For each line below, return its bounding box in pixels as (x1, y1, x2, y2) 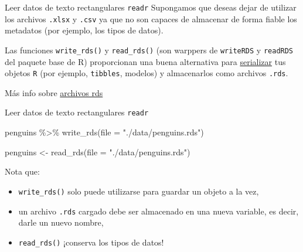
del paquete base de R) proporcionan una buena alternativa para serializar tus (5, 55, 286, 67)
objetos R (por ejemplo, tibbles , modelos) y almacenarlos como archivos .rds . (5, 67, 288, 79)
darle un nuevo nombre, (18, 216, 104, 229)
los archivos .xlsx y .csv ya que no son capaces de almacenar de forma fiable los (5, 12, 297, 25)
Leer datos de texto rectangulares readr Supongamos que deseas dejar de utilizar (5, 1, 297, 13)
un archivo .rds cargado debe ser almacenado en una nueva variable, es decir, (18, 205, 299, 217)
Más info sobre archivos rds (5, 86, 103, 98)
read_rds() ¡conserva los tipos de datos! (18, 236, 164, 248)
